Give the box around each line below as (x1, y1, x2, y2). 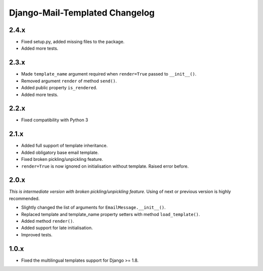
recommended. (9, 195, 40, 201)
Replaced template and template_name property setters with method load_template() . (21, 211, 200, 217)
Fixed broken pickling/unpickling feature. (21, 156, 103, 162)
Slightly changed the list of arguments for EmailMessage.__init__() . (21, 205, 166, 211)
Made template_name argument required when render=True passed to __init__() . (21, 71, 197, 77)
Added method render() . (21, 218, 75, 224)
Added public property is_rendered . (21, 85, 97, 91)
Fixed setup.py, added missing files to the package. (21, 39, 125, 45)
